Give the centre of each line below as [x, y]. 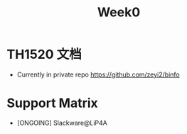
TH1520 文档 [44, 55]
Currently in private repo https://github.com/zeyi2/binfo [98, 74]
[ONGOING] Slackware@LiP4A [62, 123]
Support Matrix [53, 103]
